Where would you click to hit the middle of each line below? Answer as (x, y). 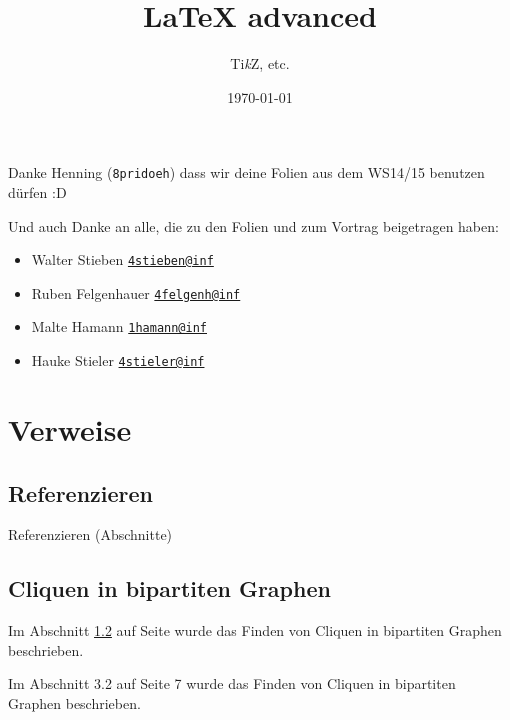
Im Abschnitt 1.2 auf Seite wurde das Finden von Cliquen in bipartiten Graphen (255, 630)
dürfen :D (37, 191)
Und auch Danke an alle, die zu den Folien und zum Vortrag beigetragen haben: (253, 225)
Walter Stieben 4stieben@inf (122, 259)
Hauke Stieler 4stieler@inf (118, 360)
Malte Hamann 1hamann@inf (119, 326)
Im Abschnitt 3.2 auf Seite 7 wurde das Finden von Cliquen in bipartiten (232, 683)
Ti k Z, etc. (260, 63)
